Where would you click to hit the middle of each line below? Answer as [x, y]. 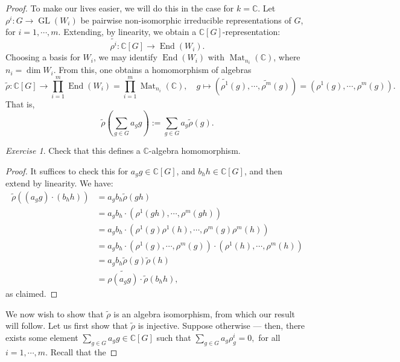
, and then [263, 170]
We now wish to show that [55, 313]
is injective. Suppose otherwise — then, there [221, 325]
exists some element [42, 337]
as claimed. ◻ [32, 293]
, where [287, 57]
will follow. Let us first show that [67, 325]
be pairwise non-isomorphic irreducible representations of [186, 20]
